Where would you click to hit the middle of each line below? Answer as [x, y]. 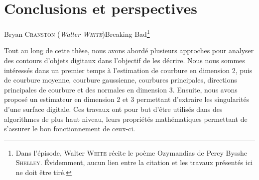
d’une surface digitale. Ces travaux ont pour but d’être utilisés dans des [113, 109]
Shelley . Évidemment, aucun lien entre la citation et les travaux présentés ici [134, 162]
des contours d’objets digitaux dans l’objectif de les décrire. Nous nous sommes [125, 60]
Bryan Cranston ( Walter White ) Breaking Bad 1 [77, 33]
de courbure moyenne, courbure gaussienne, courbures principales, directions [121, 80]
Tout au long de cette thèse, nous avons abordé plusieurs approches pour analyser [129, 50]
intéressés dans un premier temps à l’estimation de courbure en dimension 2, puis [128, 70]
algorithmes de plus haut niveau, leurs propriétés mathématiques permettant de [126, 119]
